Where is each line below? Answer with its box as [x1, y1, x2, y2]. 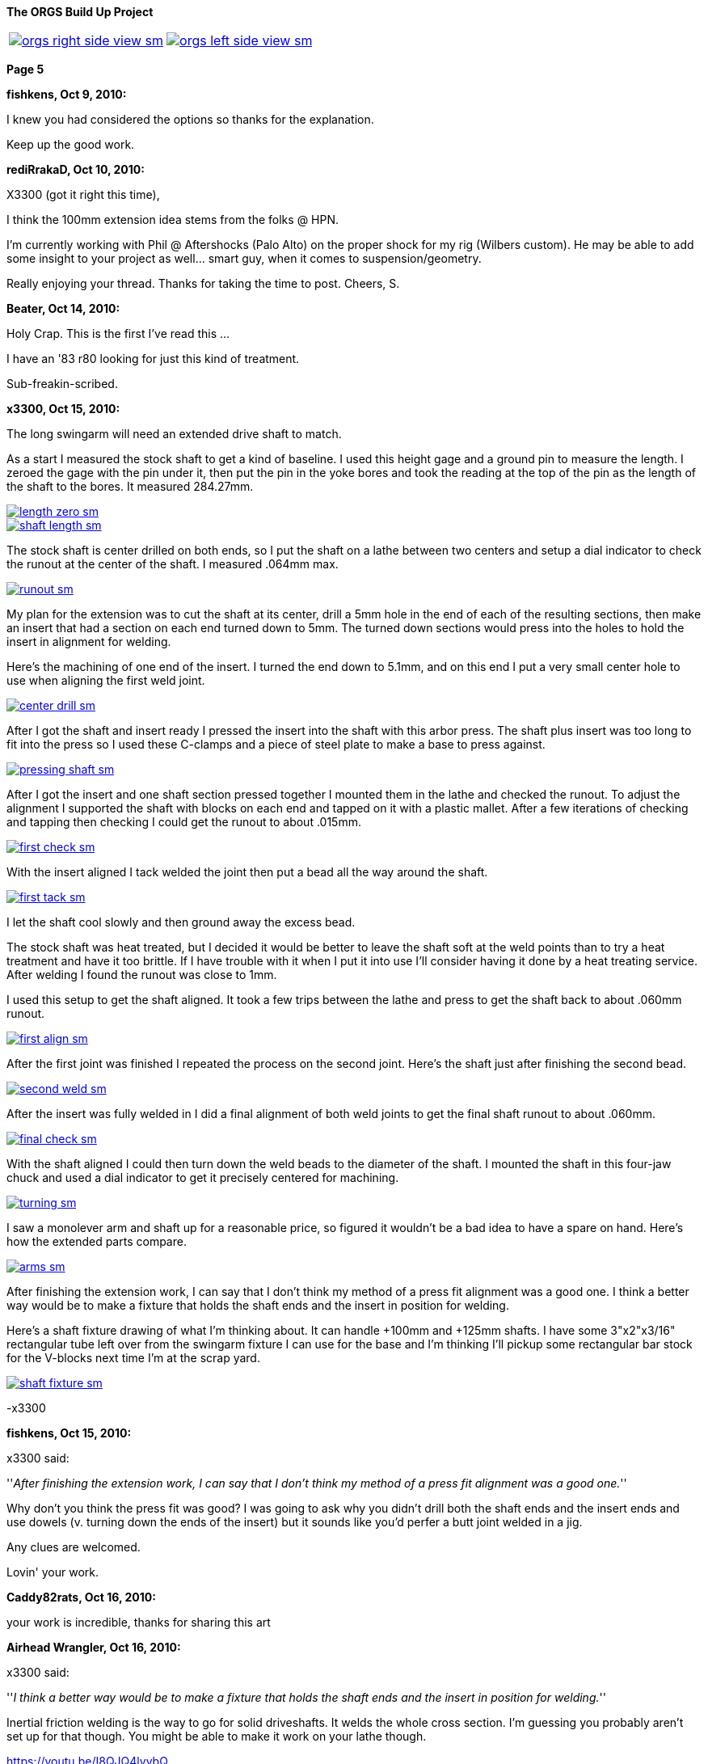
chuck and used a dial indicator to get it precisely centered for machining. [6, 1171, 399, 1184]
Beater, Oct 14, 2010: [6, 302, 120, 315]
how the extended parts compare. [6, 1234, 187, 1248]
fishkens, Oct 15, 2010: [6, 1426, 132, 1440]
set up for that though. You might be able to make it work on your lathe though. [6, 1729, 427, 1743]
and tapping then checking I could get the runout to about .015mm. [6, 815, 361, 829]
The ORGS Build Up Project [6, 5, 154, 19]
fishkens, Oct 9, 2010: [6, 87, 127, 101]
